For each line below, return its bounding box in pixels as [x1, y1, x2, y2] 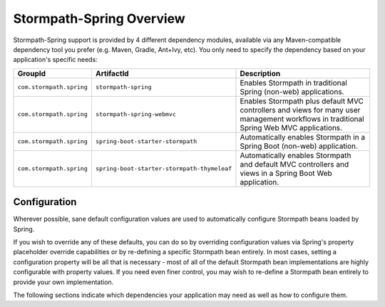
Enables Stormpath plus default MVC [240, 96, 364, 106]
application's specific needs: [13, 56, 98, 64]
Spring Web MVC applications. [240, 123, 342, 132]
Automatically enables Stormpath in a [240, 132, 366, 142]
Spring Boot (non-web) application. [240, 141, 358, 151]
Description [240, 68, 281, 78]
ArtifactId [95, 68, 129, 78]
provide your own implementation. [13, 278, 114, 286]
